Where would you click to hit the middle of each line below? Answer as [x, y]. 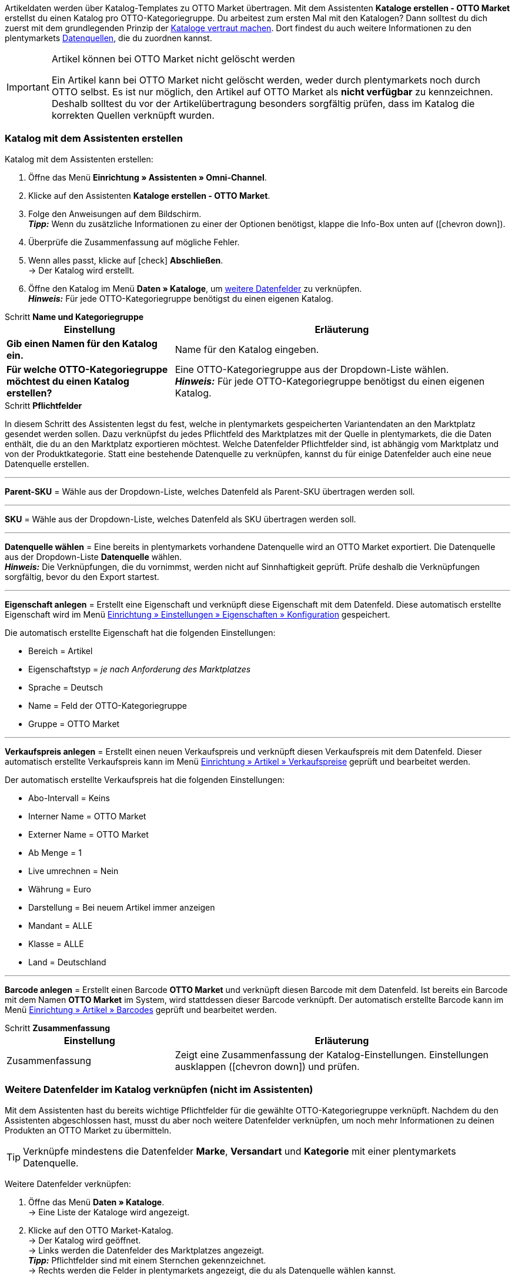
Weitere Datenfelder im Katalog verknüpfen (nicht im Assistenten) [159, 1090]
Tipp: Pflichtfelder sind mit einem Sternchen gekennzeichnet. [147, 1260]
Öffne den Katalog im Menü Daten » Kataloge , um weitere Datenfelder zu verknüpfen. [195, 288]
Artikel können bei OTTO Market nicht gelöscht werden [173, 59]
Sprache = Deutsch [66, 687]
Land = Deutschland [67, 962]
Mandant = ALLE [61, 925]
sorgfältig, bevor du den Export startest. [82, 576]
